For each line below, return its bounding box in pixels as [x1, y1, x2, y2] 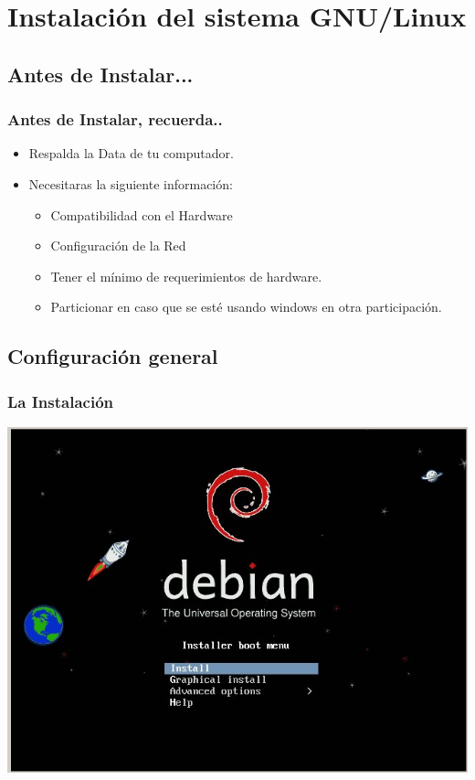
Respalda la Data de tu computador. [28, 144, 234, 163]
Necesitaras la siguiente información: [28, 174, 233, 193]
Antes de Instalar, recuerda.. [7, 108, 223, 131]
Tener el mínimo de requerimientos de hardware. [50, 266, 322, 285]
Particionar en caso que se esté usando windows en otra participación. [50, 297, 442, 316]
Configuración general [7, 342, 218, 370]
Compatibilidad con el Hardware [50, 205, 233, 224]
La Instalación [7, 390, 114, 412]
